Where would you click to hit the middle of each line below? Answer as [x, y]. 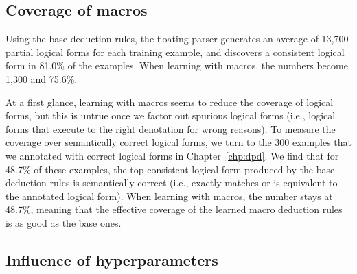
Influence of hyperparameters [112, 259]
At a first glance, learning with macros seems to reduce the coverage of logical [170, 102]
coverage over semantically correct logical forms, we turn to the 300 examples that [178, 142]
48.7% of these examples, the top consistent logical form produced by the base [170, 169]
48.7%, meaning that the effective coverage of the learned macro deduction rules [174, 209]
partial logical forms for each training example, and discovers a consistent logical [175, 52]
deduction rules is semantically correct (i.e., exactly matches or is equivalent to [172, 183]
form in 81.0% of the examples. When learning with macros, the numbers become [177, 65]
